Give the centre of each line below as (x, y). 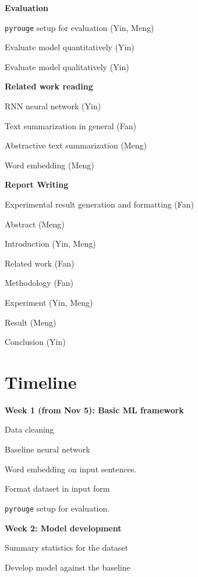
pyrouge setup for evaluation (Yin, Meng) (79, 27)
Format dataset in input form (57, 488)
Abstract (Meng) (35, 224)
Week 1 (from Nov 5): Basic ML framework (94, 410)
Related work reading (49, 86)
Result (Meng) (31, 322)
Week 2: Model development (63, 528)
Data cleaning (29, 429)
